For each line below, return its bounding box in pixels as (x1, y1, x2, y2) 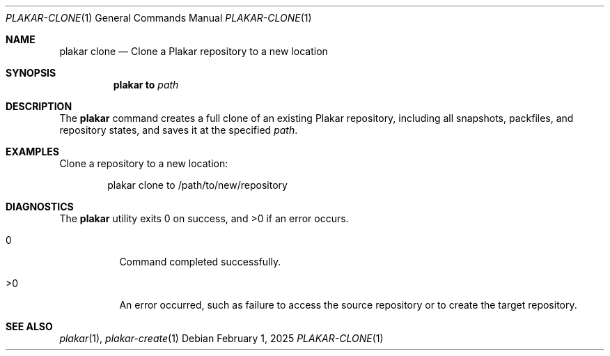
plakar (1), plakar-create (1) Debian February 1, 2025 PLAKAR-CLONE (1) (59, 332, 384, 344)
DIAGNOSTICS (6, 201, 74, 212)
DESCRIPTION (6, 100, 72, 112)
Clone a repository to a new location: (59, 157, 228, 169)
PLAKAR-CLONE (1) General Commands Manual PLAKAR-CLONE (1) (6, 12, 312, 24)
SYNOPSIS (6, 67, 56, 79)
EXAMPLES (6, 146, 59, 157)
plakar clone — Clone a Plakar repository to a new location (59, 45, 328, 57)
